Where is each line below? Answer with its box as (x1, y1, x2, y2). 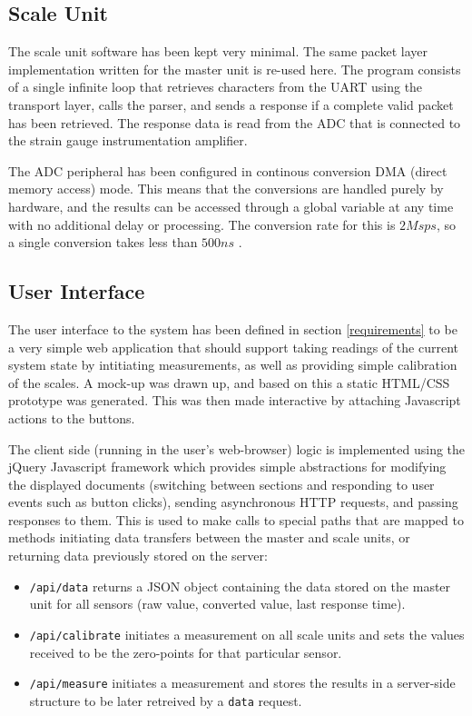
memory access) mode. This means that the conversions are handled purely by (8, 179, 444, 198)
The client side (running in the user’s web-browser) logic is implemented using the (8, 439, 466, 458)
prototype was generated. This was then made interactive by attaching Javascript (8, 391, 461, 410)
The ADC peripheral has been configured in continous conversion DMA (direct (8, 161, 447, 180)
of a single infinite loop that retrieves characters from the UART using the (8, 77, 423, 96)
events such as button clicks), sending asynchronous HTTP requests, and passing (8, 492, 458, 512)
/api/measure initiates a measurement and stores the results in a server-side (29, 673, 456, 692)
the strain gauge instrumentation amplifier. (8, 131, 248, 150)
